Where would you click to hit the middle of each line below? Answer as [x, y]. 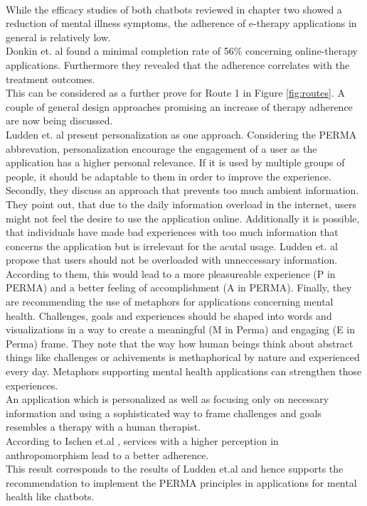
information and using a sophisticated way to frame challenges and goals [164, 413]
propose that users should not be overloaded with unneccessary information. [172, 260]
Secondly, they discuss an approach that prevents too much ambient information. [182, 190]
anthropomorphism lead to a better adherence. [107, 454]
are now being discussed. [59, 120]
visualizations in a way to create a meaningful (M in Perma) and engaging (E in [181, 329]
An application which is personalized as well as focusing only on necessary [167, 399]
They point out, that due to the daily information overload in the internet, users [181, 204]
